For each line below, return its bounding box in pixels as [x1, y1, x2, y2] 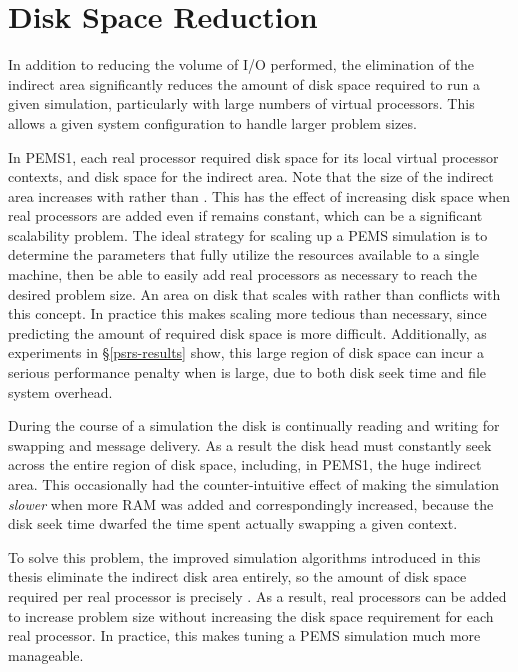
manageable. [8, 644, 84, 665]
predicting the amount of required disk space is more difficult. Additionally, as [8, 322, 487, 343]
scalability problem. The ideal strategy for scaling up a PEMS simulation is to [8, 224, 488, 245]
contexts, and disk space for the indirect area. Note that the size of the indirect [8, 166, 494, 187]
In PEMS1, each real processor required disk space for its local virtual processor [8, 146, 499, 167]
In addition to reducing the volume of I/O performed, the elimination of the [8, 54, 475, 75]
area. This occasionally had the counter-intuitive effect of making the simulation [8, 474, 500, 494]
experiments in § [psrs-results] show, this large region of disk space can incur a [8, 342, 484, 363]
